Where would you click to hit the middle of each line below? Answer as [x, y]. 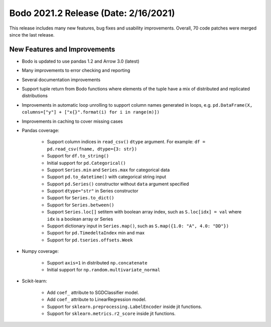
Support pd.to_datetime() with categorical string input [107, 177]
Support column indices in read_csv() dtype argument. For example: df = [126, 142]
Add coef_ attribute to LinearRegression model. [97, 299]
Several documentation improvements [61, 80]
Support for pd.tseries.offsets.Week [90, 240]
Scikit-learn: [34, 281]
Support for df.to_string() [78, 156]
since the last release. [32, 35]
